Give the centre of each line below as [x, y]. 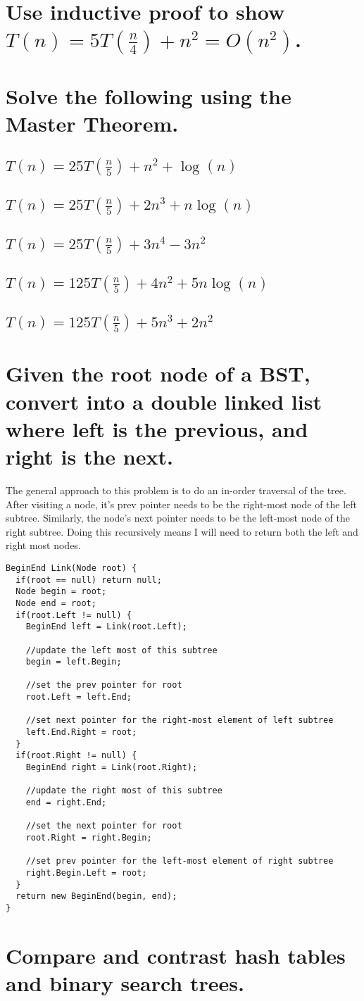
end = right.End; [66, 803]
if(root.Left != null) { [74, 615]
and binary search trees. [125, 982]
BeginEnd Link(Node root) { [71, 568]
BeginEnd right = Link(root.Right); [112, 768]
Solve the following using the [149, 95]
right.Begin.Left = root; [86, 873]
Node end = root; [56, 603]
